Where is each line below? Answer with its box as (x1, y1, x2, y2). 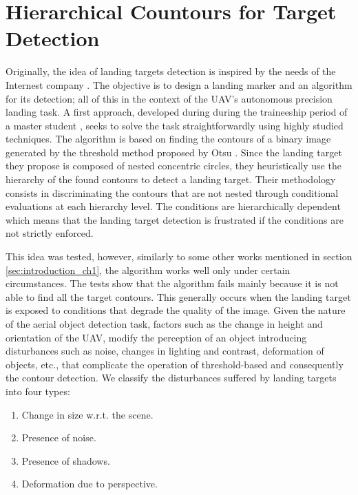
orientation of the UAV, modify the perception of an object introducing (6, 330, 307, 344)
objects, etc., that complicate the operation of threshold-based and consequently (6, 357, 344, 371)
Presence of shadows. (21, 453, 110, 467)
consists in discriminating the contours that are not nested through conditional (6, 185, 339, 200)
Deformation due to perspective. (21, 476, 158, 491)
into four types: (6, 383, 70, 398)
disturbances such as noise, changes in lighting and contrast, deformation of (6, 344, 324, 358)
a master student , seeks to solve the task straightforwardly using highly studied (6, 118, 344, 132)
